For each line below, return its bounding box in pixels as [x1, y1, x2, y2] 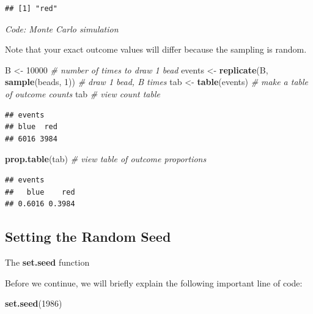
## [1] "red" [5, 4, 57, 13]
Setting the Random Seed [5, 227, 171, 246]
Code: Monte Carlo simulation [5, 22, 119, 35]
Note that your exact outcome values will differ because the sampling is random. [5, 43, 307, 56]
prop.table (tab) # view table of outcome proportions [5, 152, 207, 165]
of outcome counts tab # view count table [5, 87, 160, 100]
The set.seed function [5, 255, 90, 268]
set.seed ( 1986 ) [5, 297, 62, 310]
